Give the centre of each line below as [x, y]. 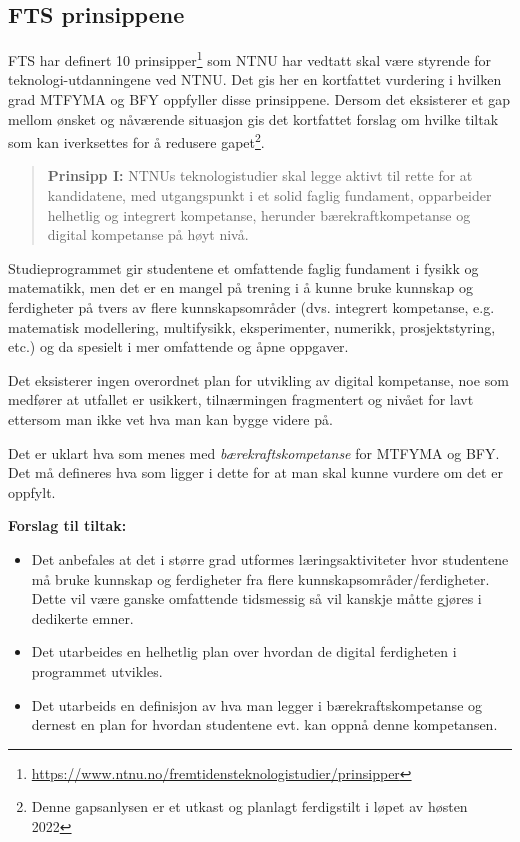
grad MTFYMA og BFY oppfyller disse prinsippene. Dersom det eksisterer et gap [259, 99]
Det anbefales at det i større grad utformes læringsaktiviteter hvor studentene [270, 558]
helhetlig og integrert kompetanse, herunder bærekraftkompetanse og [259, 214]
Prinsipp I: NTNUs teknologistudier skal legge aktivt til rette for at [260, 175]
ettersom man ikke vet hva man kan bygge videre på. [170, 419]
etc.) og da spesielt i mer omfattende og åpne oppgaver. [178, 346]
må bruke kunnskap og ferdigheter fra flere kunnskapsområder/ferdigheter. [260, 578]
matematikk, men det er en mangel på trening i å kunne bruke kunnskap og [240, 287]
